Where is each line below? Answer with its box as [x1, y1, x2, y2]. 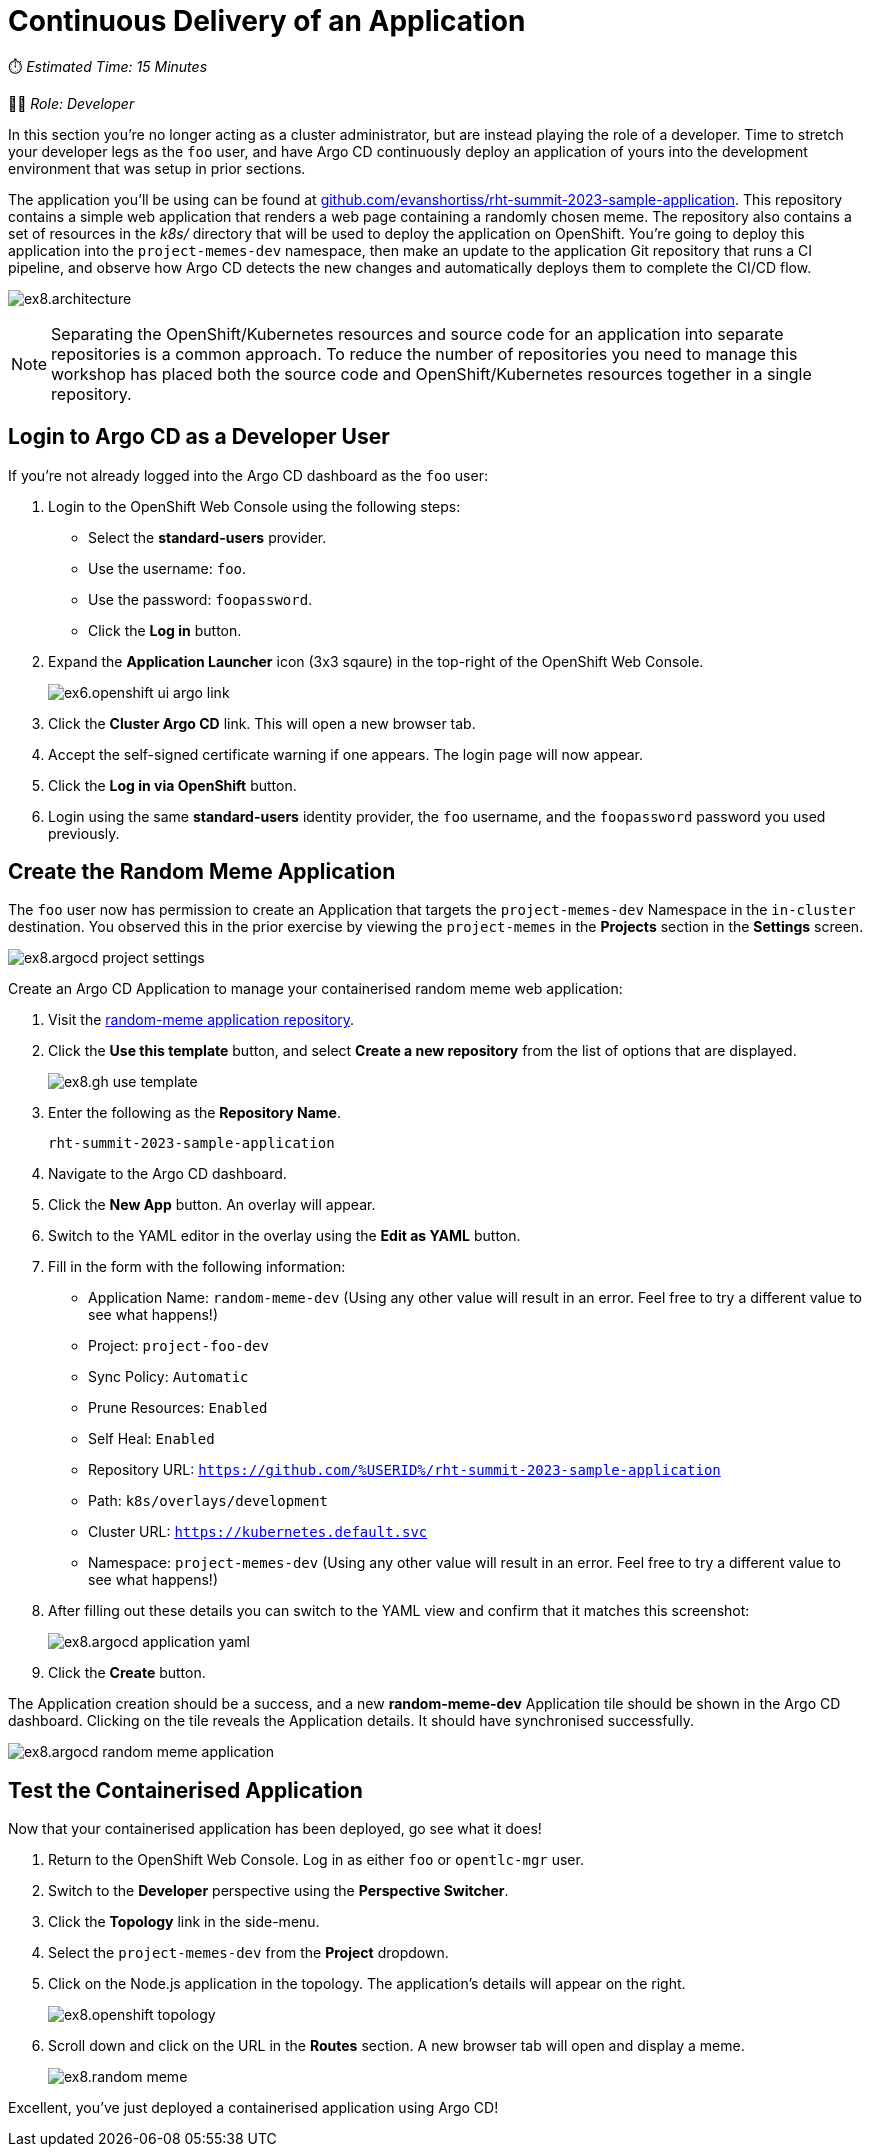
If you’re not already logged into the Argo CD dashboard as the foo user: [8, 466, 488, 484]
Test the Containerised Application [8, 1777, 363, 1803]
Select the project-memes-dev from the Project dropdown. [48, 1944, 449, 1962]
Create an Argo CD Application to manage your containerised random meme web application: [8, 980, 623, 998]
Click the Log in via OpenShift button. [48, 776, 297, 794]
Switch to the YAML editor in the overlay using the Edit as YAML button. [48, 1227, 521, 1245]
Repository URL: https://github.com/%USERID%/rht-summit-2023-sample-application [88, 1461, 721, 1479]
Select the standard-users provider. [88, 528, 327, 546]
